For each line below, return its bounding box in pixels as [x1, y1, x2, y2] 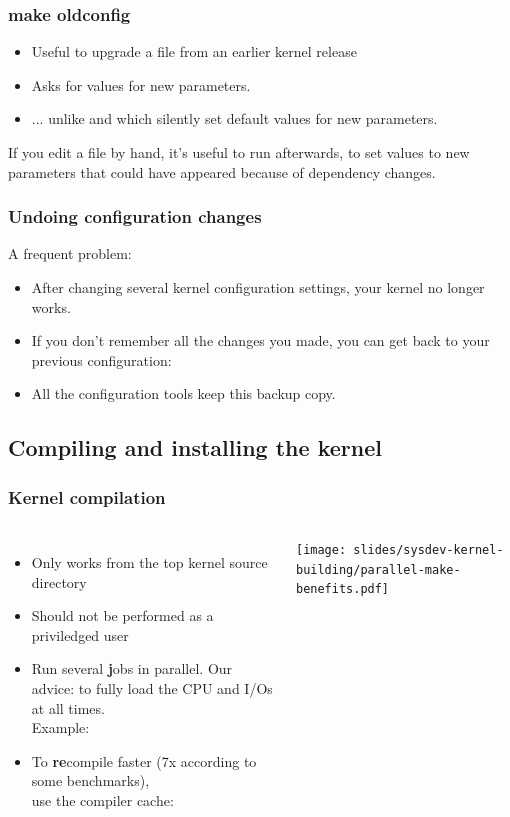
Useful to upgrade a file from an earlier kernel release [31, 41, 357, 62]
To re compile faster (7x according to [31, 750, 257, 771]
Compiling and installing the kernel [8, 432, 382, 463]
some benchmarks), [31, 770, 150, 791]
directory [31, 571, 87, 592]
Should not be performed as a [31, 605, 214, 626]
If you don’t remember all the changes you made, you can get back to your [31, 330, 490, 351]
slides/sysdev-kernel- [353, 542, 504, 557]
